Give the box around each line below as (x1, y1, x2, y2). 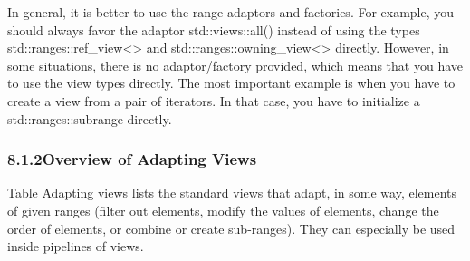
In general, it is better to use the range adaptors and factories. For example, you (7, 3, 455, 21)
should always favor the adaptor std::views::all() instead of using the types (7, 20, 420, 39)
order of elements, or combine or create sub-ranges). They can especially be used (7, 218, 456, 237)
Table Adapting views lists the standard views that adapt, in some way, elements (7, 183, 456, 202)
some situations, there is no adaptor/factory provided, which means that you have (7, 55, 463, 74)
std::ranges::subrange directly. (7, 109, 172, 128)
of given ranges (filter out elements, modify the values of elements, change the (7, 200, 439, 219)
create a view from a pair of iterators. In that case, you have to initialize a (7, 91, 420, 110)
